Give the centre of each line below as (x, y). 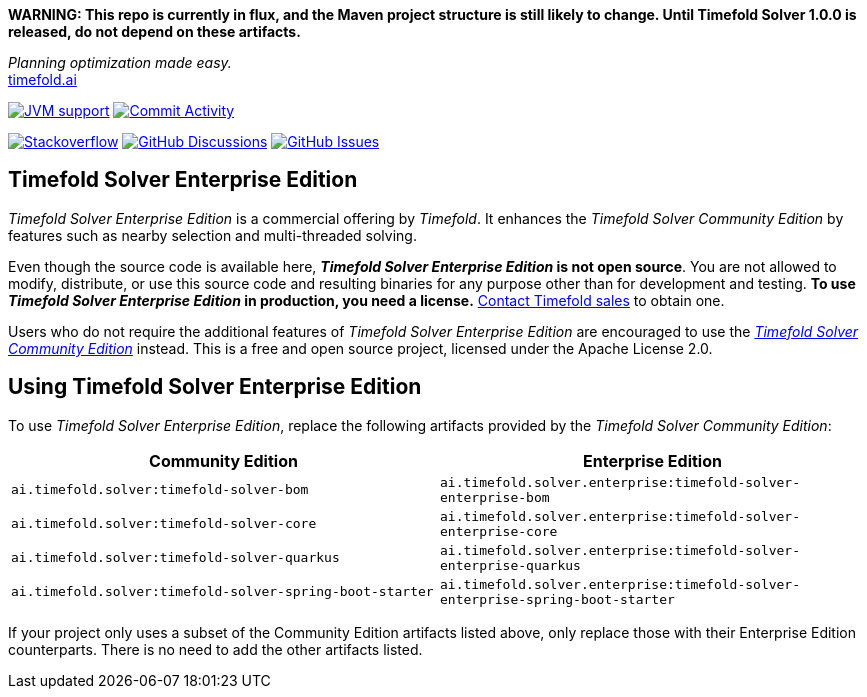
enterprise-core (499, 531)
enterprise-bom (495, 497)
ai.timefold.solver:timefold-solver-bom (160, 490)
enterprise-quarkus (510, 565)
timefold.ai (42, 79)
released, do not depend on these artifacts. (154, 31)
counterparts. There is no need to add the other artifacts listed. (215, 649)
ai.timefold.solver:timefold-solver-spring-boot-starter (222, 592)
